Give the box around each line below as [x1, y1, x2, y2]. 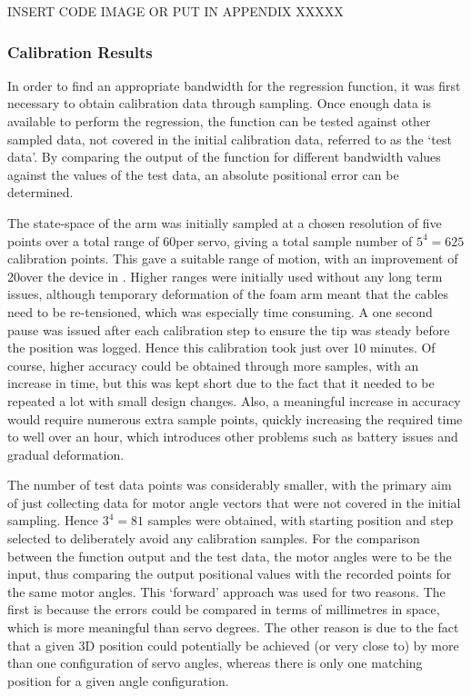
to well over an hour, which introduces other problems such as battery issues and [7, 427, 458, 446]
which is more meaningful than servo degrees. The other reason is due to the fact [7, 618, 459, 637]
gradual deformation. [7, 444, 125, 463]
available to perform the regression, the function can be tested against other [7, 112, 431, 130]
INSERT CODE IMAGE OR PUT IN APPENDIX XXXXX [7, 2, 344, 20]
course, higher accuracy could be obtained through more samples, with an [7, 355, 419, 374]
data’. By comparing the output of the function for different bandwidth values [7, 147, 441, 166]
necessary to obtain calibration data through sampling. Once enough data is [7, 94, 431, 113]
